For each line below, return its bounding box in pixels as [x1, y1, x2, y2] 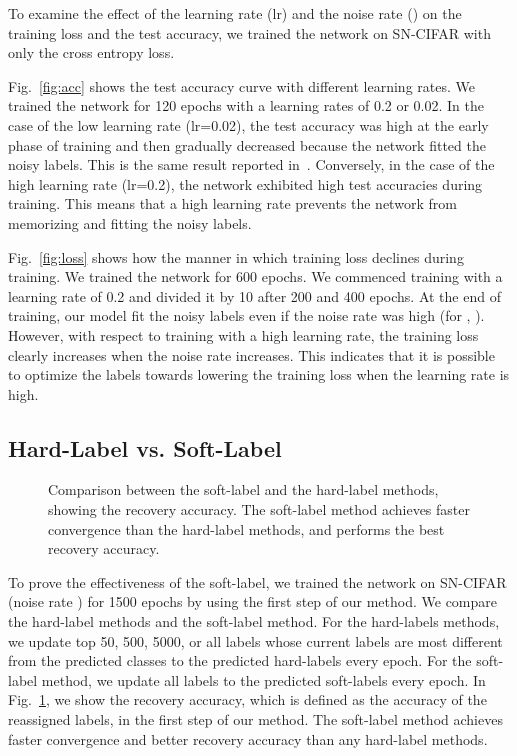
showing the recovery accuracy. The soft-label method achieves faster [48, 499, 470, 520]
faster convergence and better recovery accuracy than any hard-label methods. [8, 728, 488, 749]
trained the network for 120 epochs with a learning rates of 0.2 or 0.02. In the [8, 95, 484, 116]
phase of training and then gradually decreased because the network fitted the [8, 134, 486, 155]
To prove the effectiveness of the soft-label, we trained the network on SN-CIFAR [8, 571, 507, 592]
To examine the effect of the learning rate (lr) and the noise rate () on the [8, 3, 462, 23]
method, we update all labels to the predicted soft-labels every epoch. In [41, 669, 486, 690]
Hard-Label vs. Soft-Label [8, 432, 282, 463]
